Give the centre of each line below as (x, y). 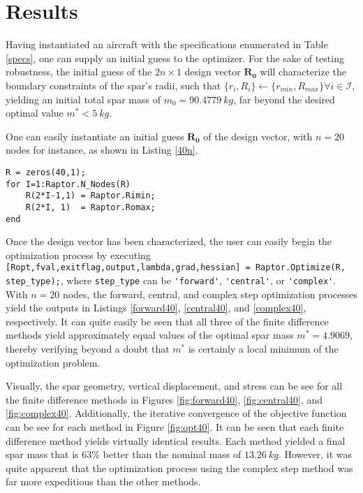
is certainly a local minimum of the (263, 349)
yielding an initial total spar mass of (83, 99)
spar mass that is (42, 454)
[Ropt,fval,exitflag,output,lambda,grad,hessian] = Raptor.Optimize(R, (176, 268)
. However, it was (315, 454)
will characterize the (303, 72)
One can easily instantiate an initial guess (95, 136)
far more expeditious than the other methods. (103, 481)
